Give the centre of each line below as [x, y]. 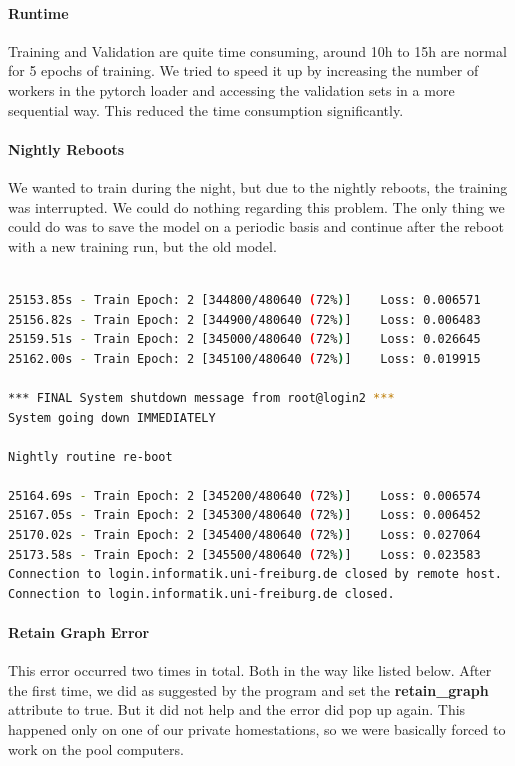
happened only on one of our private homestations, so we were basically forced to [257, 729]
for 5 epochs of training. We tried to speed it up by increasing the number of [243, 70]
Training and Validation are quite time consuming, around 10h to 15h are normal [257, 50]
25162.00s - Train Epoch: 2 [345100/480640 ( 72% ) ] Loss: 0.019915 [244, 358]
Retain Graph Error [79, 632]
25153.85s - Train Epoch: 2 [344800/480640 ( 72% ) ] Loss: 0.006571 [244, 299]
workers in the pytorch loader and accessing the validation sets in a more [231, 89]
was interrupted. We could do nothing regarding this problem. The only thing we [256, 206]
